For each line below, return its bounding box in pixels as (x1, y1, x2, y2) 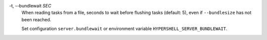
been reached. (21, 16, 51, 22)
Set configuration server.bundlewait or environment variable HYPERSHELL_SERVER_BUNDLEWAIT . (21, 26, 227, 32)
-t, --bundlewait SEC (9, 3, 51, 8)
